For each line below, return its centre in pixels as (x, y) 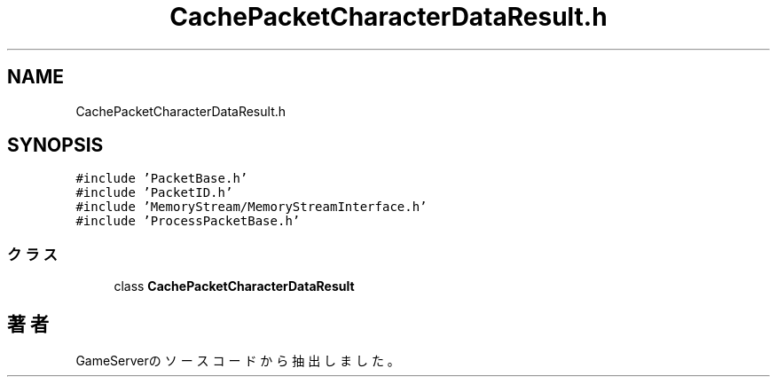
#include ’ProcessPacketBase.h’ (188, 221)
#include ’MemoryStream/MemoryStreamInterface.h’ (251, 207)
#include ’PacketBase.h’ (162, 179)
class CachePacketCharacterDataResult (234, 286)
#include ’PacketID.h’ (154, 193)
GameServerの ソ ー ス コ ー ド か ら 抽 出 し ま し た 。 (238, 361)
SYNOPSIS (55, 145)
